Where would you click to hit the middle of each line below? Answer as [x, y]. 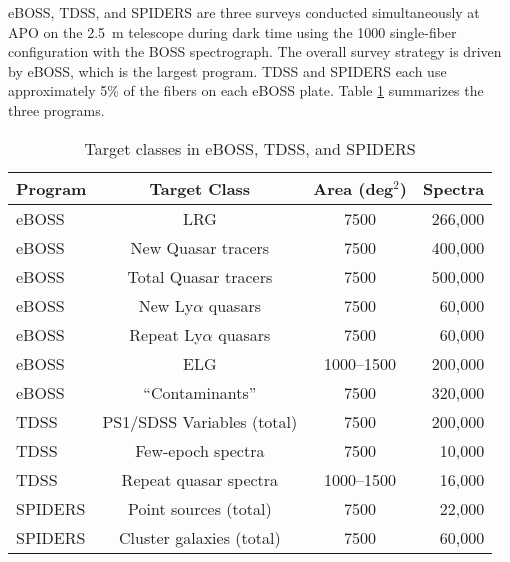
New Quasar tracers [200, 247]
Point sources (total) [200, 508]
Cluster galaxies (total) [200, 537]
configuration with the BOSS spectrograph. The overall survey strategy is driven [255, 51]
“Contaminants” [200, 392]
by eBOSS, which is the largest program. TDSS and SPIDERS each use [227, 70]
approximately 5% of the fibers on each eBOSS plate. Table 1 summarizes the [246, 90]
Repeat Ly [166, 334]
